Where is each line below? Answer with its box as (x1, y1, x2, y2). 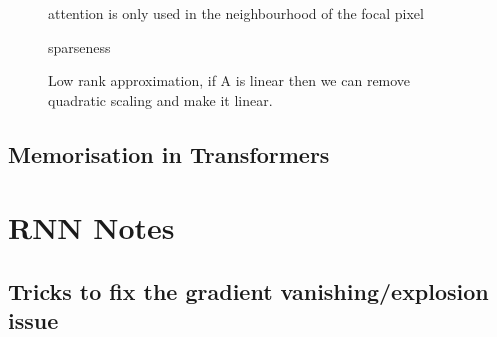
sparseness (48, 36, 111, 57)
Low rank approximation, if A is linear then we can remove (48, 70, 411, 91)
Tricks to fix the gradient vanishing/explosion (8, 275, 489, 306)
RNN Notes (8, 207, 175, 248)
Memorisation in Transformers (8, 138, 330, 169)
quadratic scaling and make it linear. (48, 89, 273, 110)
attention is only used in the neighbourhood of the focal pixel (48, 3, 424, 23)
